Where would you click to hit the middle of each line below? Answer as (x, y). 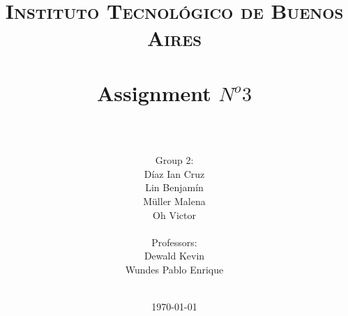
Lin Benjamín (174, 187)
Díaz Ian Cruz (174, 173)
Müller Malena (174, 201)
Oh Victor (174, 215)
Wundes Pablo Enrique (174, 269)
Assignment (154, 92)
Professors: (174, 242)
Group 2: (174, 160)
